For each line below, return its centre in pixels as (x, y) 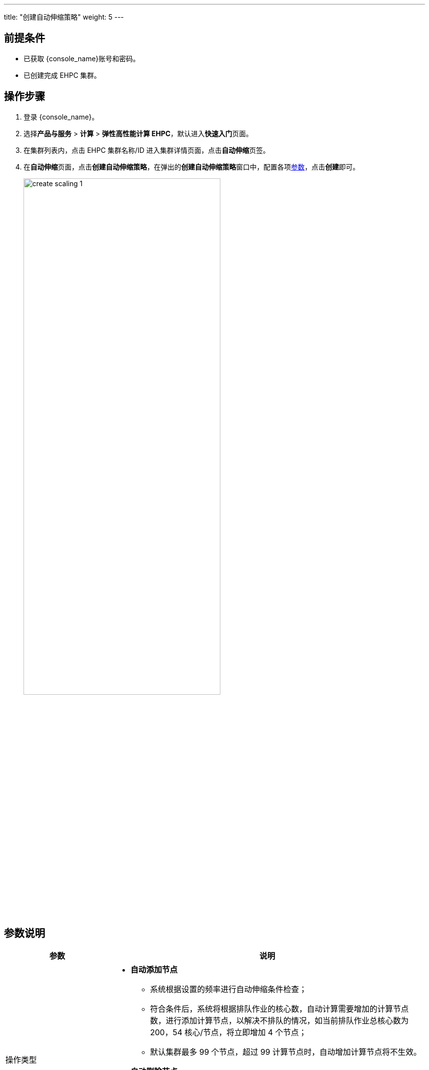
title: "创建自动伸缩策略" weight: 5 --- (64, 17)
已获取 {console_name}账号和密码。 (82, 58)
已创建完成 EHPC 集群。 (62, 75)
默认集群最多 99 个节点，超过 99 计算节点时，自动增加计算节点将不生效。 (286, 1052)
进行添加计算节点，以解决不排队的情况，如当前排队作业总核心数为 (287, 1020)
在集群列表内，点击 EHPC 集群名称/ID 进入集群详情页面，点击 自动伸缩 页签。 (147, 150)
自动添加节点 (154, 969)
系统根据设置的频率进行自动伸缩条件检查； (228, 989)
